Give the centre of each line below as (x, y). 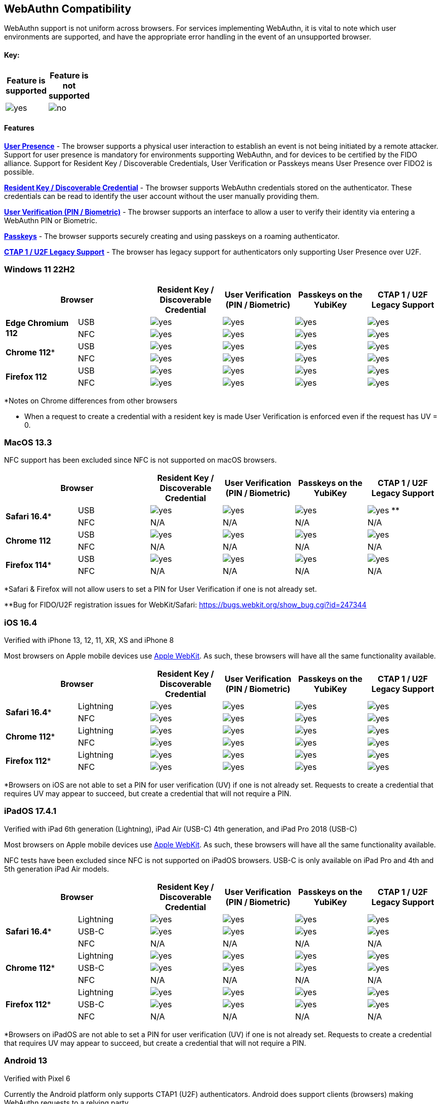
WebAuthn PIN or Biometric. (51, 220)
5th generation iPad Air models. (57, 869)
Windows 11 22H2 (39, 270)
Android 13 (26, 1061)
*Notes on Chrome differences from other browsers (91, 400)
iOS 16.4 (21, 622)
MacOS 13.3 (28, 442)
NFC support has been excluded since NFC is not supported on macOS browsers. (140, 460)
